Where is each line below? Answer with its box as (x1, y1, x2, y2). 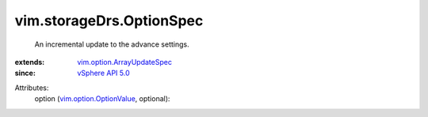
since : (14, 68, 36, 78)
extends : (14, 57, 45, 66)
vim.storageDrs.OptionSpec (14, 12, 204, 29)
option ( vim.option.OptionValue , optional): (34, 94, 170, 104)
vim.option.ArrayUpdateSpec (77, 57, 172, 66)
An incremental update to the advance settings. (34, 40, 189, 49)
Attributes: (14, 83, 49, 92)
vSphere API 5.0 (77, 68, 130, 78)
